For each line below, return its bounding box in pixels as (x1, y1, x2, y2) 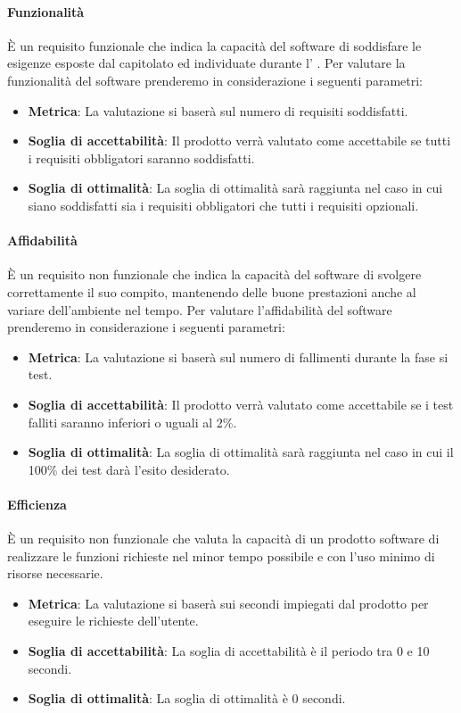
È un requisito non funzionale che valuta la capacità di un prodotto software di (7, 529, 440, 548)
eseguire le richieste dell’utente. (28, 611, 199, 630)
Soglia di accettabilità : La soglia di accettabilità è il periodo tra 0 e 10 (28, 642, 430, 660)
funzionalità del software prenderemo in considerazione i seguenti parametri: (7, 70, 423, 89)
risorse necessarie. (7, 564, 103, 583)
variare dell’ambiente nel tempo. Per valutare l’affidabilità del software (7, 300, 392, 319)
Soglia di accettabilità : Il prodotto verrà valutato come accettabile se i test (28, 394, 454, 413)
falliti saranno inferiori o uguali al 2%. (28, 412, 237, 431)
